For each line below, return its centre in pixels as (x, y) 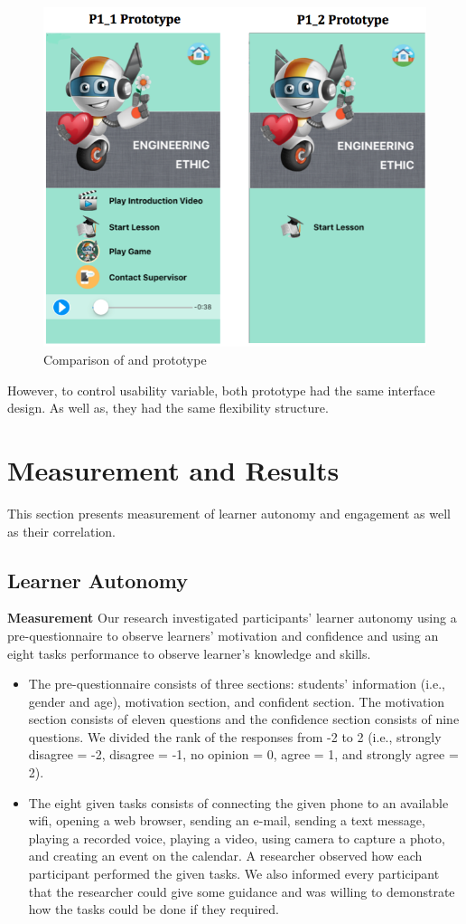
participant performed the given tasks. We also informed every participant (234, 874)
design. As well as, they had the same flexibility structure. (168, 408)
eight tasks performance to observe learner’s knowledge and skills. (189, 653)
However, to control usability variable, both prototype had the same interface (221, 390)
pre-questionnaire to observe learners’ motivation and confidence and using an (223, 635)
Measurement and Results (173, 469)
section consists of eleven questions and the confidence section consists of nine (244, 719)
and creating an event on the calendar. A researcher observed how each (225, 856)
